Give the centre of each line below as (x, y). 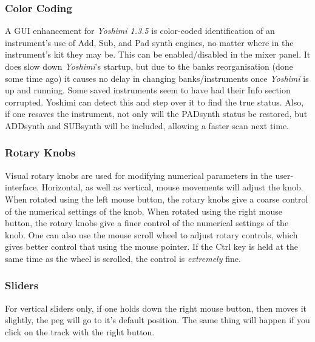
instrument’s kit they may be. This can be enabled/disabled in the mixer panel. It (158, 54)
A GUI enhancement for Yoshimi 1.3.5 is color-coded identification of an (140, 31)
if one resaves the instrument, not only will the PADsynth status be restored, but (156, 114)
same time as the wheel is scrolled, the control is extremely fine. (123, 258)
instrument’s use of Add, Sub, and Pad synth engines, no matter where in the (149, 42)
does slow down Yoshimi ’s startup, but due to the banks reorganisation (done (149, 66)
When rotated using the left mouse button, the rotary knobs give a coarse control (157, 199)
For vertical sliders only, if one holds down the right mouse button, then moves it (156, 308)
